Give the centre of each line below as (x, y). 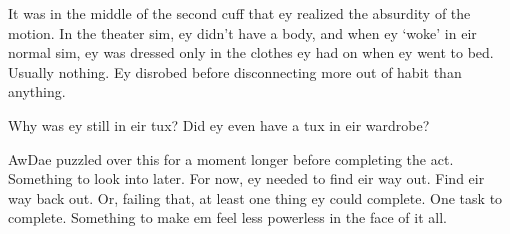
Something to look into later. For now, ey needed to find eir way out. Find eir (246, 178)
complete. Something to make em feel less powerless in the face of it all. (227, 217)
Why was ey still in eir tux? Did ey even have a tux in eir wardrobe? (219, 124)
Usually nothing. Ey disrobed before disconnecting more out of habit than (235, 71)
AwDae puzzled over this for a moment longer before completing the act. (231, 158)
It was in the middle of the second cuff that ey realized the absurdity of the (239, 13)
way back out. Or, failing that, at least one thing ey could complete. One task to (255, 197)
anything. (37, 91)
